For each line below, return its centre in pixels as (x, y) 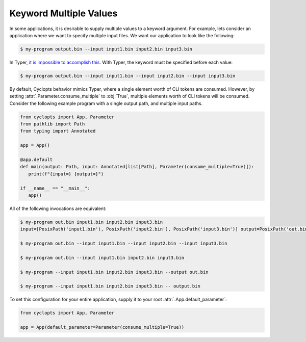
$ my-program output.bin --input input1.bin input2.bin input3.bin (106, 49)
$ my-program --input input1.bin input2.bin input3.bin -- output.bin (110, 286)
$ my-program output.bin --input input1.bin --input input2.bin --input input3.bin (128, 76)
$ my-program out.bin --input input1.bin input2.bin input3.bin (102, 258)
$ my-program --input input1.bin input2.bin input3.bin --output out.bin (114, 272)
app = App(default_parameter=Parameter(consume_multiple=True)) (102, 327)
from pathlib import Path (53, 124)
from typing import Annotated (58, 131)
